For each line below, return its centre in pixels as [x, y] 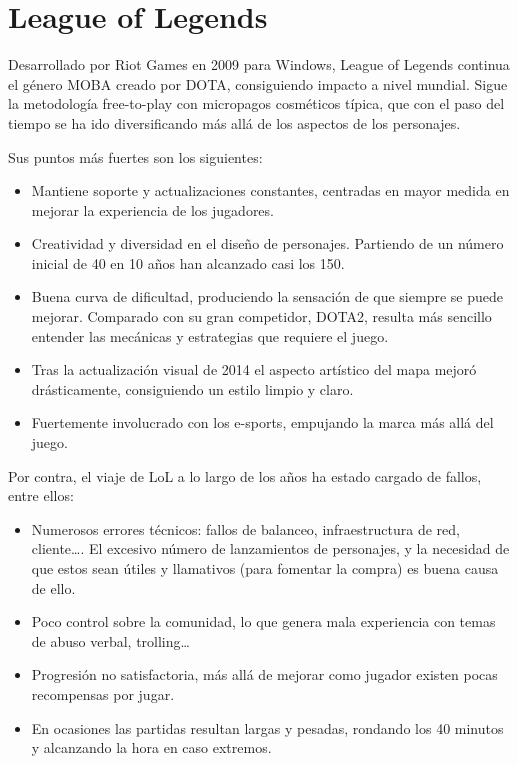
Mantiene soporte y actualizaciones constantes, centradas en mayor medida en [270, 190]
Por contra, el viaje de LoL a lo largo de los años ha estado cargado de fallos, [245, 475]
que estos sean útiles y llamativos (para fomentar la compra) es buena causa [265, 568]
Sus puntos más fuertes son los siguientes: [135, 156]
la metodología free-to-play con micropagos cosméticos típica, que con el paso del [256, 103]
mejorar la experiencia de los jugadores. [152, 209]
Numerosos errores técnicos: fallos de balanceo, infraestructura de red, [245, 528]
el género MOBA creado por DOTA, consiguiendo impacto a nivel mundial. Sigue [258, 83]
